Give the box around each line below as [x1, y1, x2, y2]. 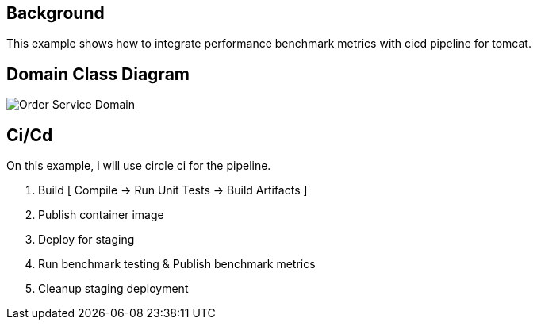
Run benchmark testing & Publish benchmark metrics [38, 257, 316, 271]
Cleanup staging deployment [38, 282, 189, 296]
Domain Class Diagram [6, 63, 190, 84]
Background [6, 3, 105, 23]
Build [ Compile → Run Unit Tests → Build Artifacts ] [38, 183, 308, 198]
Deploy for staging [38, 232, 135, 247]
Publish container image [38, 208, 164, 222]
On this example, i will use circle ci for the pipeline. [6, 159, 271, 173]
